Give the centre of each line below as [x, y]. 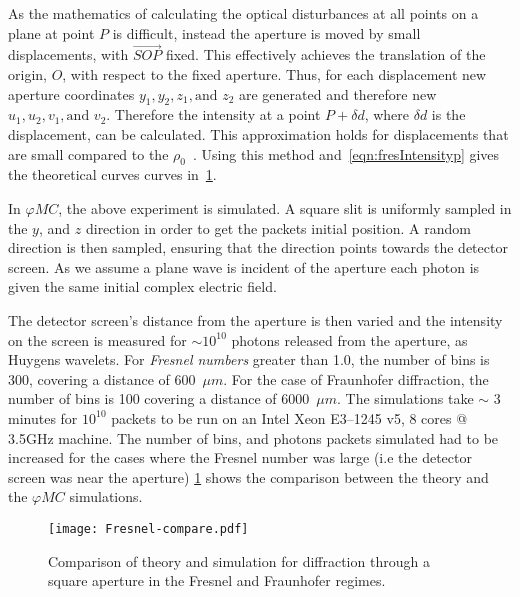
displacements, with [68, 54]
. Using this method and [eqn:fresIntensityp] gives [346, 153]
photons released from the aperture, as [349, 339]
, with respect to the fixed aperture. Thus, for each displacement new [274, 74]
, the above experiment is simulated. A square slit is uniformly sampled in [285, 207]
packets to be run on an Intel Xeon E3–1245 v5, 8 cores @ [289, 417]
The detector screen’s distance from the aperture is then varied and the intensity [255, 319]
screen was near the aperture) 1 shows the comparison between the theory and [248, 476]
